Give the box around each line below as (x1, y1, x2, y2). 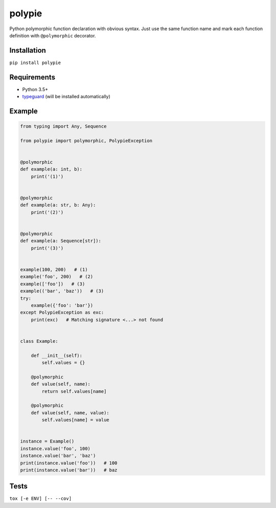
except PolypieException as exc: (20, 310, 104, 316)
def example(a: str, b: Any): (20, 202, 96, 208)
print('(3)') (31, 245, 64, 251)
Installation (9, 46, 46, 55)
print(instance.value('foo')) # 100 (20, 460, 118, 466)
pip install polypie (9, 59, 61, 65)
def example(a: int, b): (20, 166, 83, 172)
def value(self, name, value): (31, 410, 109, 415)
